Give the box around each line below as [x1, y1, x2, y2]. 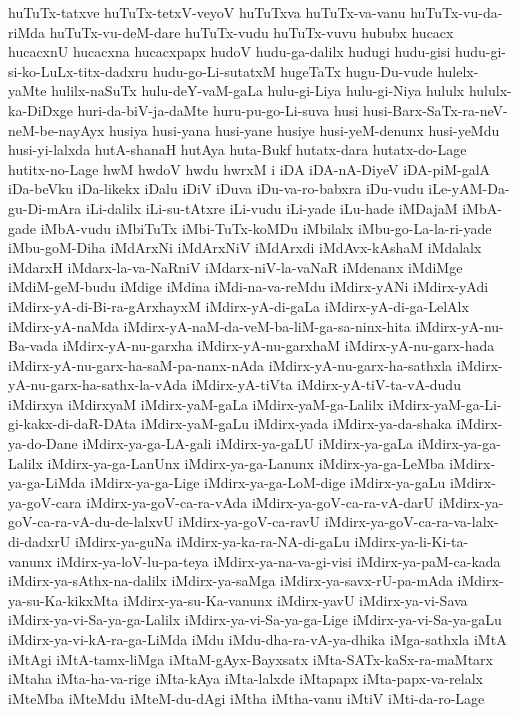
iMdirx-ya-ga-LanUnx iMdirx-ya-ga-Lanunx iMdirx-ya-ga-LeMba [47, 452, 445, 473]
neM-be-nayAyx [8, 119, 105, 140]
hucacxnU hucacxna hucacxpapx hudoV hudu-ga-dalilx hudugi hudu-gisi [8, 41, 451, 62]
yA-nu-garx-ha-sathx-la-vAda [8, 374, 188, 395]
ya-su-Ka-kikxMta [8, 589, 119, 610]
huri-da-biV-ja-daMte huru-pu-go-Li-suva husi [77, 99, 359, 120]
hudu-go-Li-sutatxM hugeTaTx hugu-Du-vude [152, 60, 433, 81]
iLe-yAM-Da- [428, 178, 510, 199]
